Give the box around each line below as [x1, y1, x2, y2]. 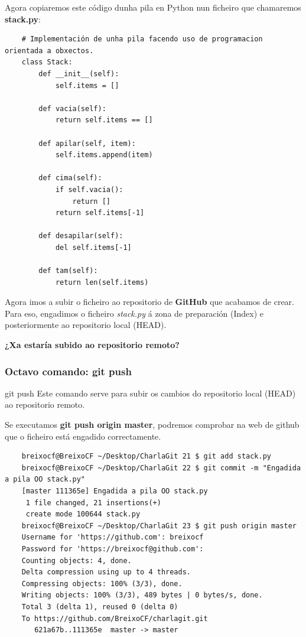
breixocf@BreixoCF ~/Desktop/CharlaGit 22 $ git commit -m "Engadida [21, 463, 301, 472]
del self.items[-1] [55, 243, 132, 252]
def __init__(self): [38, 69, 119, 78]
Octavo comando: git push [5, 363, 132, 378]
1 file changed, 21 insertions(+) [25, 498, 161, 507]
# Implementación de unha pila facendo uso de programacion [21, 35, 263, 44]
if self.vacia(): [55, 185, 123, 194]
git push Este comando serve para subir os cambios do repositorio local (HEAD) [5, 386, 296, 399]
